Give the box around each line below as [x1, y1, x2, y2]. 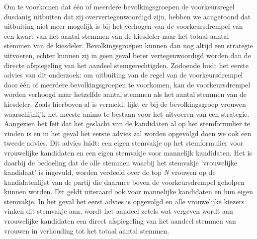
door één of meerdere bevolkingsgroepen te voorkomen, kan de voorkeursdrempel [4, 79, 251, 89]
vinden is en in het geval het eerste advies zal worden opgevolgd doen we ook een [4, 128, 252, 138]
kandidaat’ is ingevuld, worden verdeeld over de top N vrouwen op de [4, 167, 216, 177]
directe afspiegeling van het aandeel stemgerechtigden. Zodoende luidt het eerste [4, 60, 249, 70]
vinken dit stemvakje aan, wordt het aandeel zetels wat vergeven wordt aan [4, 206, 233, 216]
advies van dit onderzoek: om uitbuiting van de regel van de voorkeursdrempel [4, 70, 243, 80]
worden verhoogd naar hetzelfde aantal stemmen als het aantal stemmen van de [4, 89, 247, 99]
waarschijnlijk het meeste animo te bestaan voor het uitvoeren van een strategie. [4, 108, 250, 119]
